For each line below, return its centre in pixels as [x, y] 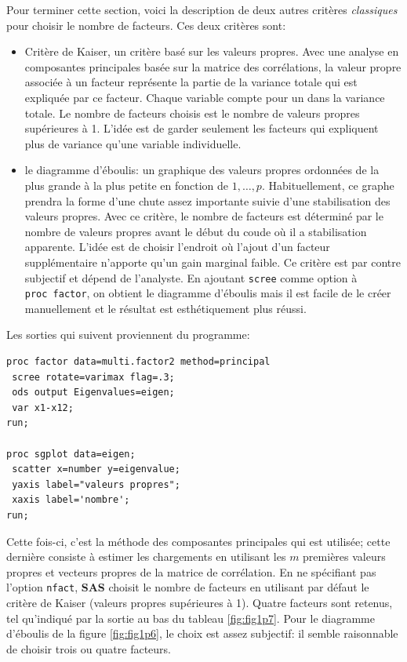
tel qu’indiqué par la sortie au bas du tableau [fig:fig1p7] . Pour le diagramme [191, 618]
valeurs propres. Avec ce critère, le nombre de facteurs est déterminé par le [204, 216]
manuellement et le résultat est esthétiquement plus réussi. [165, 308]
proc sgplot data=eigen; [71, 454]
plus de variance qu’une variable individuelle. [133, 143]
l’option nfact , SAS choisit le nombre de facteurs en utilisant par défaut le [188, 587]
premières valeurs [344, 557]
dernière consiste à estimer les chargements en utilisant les [146, 557]
